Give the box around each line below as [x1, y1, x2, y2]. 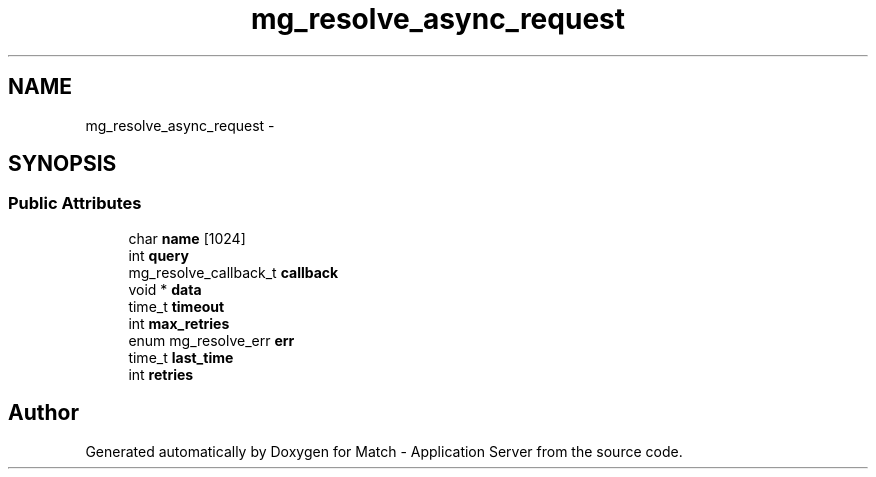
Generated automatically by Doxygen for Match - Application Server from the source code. [85, 442, 683, 460]
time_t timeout [128, 297, 225, 315]
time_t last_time [128, 348, 234, 366]
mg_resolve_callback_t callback [128, 263, 339, 281]
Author [8, 400, 79, 426]
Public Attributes [8, 193, 142, 214]
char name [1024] [128, 229, 246, 247]
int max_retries [128, 314, 230, 332]
